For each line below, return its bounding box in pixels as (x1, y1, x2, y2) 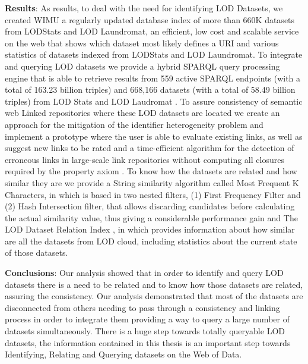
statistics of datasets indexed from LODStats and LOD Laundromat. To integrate (5, 48, 303, 61)
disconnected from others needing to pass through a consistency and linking (5, 301, 280, 313)
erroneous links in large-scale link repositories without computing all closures (5, 153, 284, 165)
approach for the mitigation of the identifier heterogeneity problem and (5, 118, 263, 130)
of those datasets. (5, 246, 68, 259)
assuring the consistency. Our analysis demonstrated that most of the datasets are (5, 290, 303, 302)
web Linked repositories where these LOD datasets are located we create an (5, 106, 280, 119)
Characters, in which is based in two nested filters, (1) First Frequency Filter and (5, 188, 301, 200)
